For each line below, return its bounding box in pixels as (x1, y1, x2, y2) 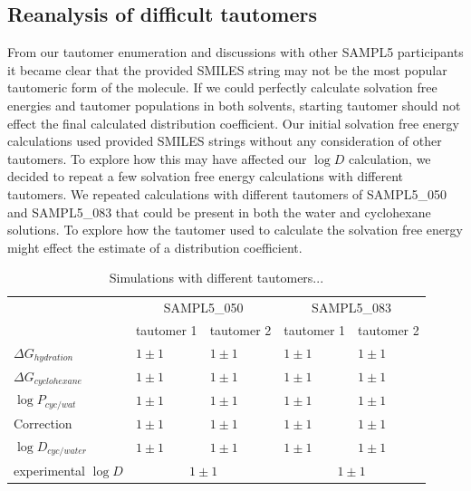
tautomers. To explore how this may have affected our (7, 149, 307, 168)
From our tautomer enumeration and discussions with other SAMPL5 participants (7, 43, 464, 62)
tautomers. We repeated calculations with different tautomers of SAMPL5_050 (7, 184, 447, 203)
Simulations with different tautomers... (109, 268, 324, 287)
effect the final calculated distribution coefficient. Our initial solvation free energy (7, 113, 459, 132)
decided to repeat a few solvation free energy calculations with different (7, 167, 404, 186)
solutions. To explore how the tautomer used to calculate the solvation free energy (7, 220, 463, 239)
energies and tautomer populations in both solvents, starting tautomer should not (7, 95, 461, 114)
